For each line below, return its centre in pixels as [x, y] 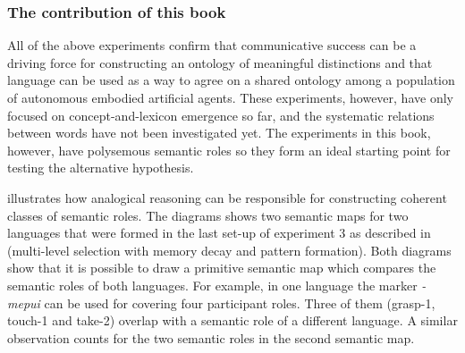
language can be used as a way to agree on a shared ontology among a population [231, 80]
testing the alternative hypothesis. [101, 168]
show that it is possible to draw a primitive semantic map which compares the [222, 268]
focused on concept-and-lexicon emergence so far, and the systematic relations [221, 115]
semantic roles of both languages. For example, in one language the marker [212, 285]
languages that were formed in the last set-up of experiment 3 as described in [219, 233]
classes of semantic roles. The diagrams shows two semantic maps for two [208, 215]
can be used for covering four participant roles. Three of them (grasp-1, [240, 303]
